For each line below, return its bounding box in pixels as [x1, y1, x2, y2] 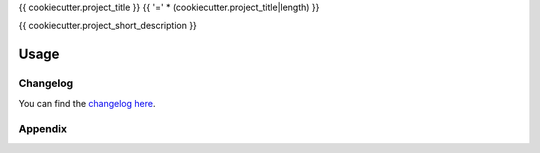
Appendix [18, 122, 68, 136]
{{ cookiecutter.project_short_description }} [18, 20, 197, 32]
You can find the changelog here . [18, 97, 156, 109]
